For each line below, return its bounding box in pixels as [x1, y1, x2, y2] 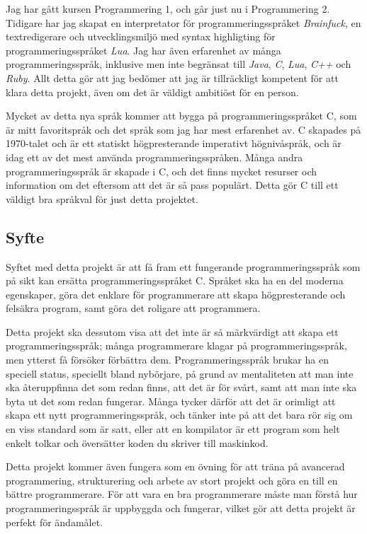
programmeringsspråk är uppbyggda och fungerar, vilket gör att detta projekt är [6, 501, 356, 516]
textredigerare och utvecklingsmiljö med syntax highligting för [6, 29, 276, 44]
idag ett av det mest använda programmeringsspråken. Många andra [6, 149, 303, 164]
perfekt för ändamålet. [6, 514, 103, 529]
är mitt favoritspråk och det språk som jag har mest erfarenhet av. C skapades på [6, 122, 361, 137]
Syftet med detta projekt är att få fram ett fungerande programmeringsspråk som [6, 259, 361, 274]
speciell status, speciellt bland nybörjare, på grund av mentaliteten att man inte [6, 366, 354, 381]
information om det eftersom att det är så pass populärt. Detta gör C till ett [6, 178, 339, 192]
